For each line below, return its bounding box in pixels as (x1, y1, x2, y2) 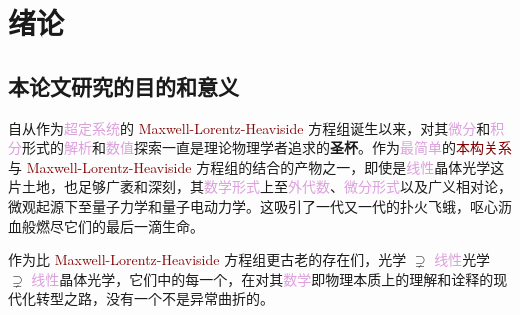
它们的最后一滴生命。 (63, 215, 204, 236)
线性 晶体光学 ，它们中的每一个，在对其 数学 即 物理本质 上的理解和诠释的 (31, 268, 494, 289)
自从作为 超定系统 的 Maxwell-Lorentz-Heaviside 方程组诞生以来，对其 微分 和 (8, 117, 491, 138)
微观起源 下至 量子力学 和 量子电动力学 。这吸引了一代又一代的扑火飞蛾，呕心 (8, 195, 498, 216)
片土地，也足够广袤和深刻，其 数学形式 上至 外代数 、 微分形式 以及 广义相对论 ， (8, 176, 512, 197)
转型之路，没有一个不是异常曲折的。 (35, 288, 274, 309)
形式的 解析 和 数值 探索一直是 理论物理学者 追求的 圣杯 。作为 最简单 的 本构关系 (22, 137, 512, 158)
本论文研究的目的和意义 (8, 70, 239, 101)
